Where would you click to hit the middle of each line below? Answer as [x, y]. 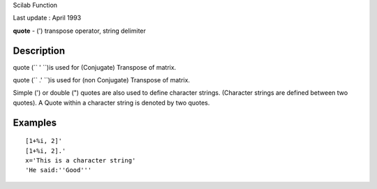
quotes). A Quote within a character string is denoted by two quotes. [111, 103]
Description [39, 51]
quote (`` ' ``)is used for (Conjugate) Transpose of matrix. [95, 67]
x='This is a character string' [81, 161]
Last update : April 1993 [47, 18]
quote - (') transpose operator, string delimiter [80, 31]
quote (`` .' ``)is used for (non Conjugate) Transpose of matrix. [102, 80]
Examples [35, 122]
